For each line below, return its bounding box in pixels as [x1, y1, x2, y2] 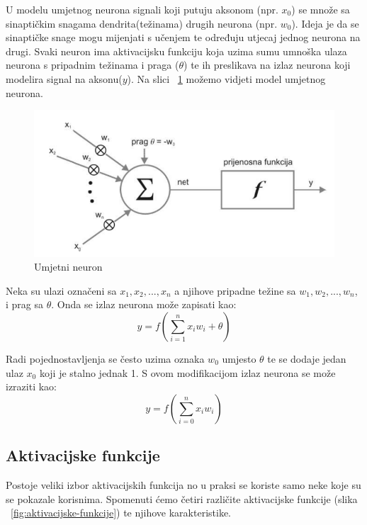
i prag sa [6, 297, 44, 312]
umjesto [222, 351, 256, 366]
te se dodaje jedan [267, 351, 346, 366]
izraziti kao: [6, 379, 57, 394]
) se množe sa [291, 2, 350, 16]
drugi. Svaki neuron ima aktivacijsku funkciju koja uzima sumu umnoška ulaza [6, 43, 347, 58]
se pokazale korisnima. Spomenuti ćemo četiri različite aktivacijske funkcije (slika [6, 491, 358, 506]
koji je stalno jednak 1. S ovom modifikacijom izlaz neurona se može [39, 365, 336, 380]
